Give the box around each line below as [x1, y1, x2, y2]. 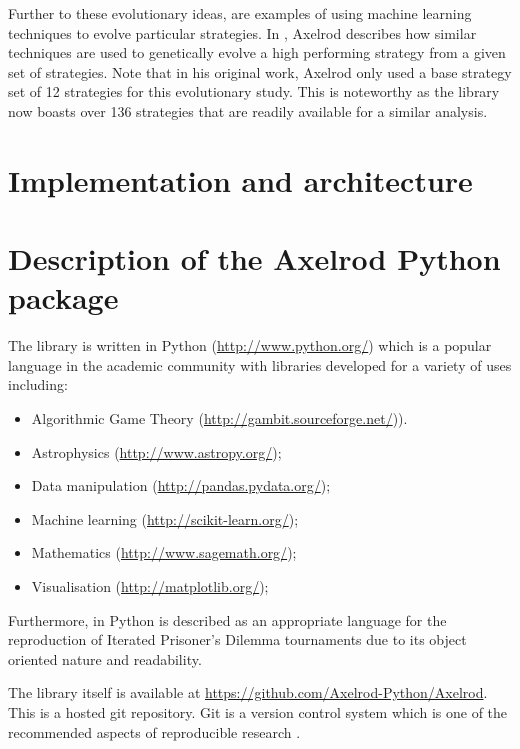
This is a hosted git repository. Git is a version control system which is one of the [8, 701, 508, 722]
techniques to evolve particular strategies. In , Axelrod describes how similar [8, 22, 477, 43]
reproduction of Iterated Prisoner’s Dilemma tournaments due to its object [8, 629, 467, 650]
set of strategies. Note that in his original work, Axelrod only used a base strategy [8, 61, 512, 82]
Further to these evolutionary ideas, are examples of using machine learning [8, 3, 472, 23]
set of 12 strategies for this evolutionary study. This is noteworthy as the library [8, 81, 500, 102]
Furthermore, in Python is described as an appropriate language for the [8, 609, 447, 630]
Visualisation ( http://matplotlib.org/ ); [31, 576, 269, 596]
